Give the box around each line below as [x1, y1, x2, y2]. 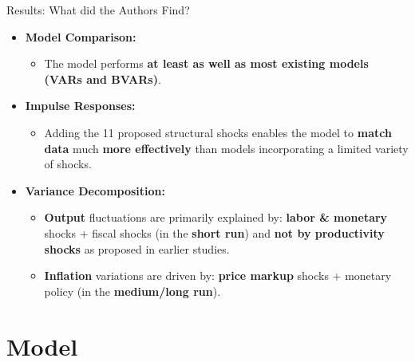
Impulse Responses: [25, 97, 136, 114]
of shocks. [44, 155, 92, 172]
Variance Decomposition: [25, 182, 166, 199]
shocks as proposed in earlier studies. [44, 240, 230, 257]
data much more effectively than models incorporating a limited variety [44, 140, 409, 156]
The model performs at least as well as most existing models [44, 55, 369, 72]
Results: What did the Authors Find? [6, 2, 190, 18]
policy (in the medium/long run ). [44, 282, 221, 299]
